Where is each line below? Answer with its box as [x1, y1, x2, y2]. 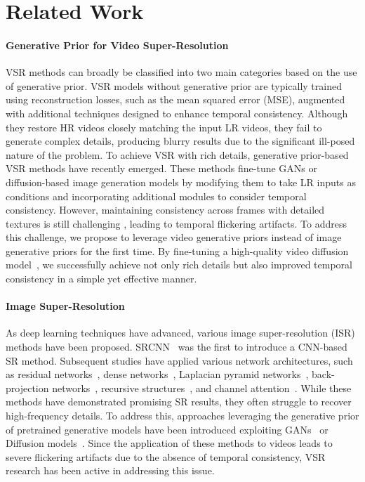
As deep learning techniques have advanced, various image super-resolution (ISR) [6, 325, 355, 340]
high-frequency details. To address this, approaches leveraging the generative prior [6, 408, 359, 423]
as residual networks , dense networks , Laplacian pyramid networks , [6, 367, 309, 382]
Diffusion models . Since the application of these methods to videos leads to [6, 436, 333, 450]
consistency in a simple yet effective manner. [6, 271, 197, 286]
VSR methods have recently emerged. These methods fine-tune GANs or [6, 161, 318, 176]
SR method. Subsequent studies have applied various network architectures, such [6, 353, 353, 367]
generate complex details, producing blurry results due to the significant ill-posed [6, 133, 355, 148]
